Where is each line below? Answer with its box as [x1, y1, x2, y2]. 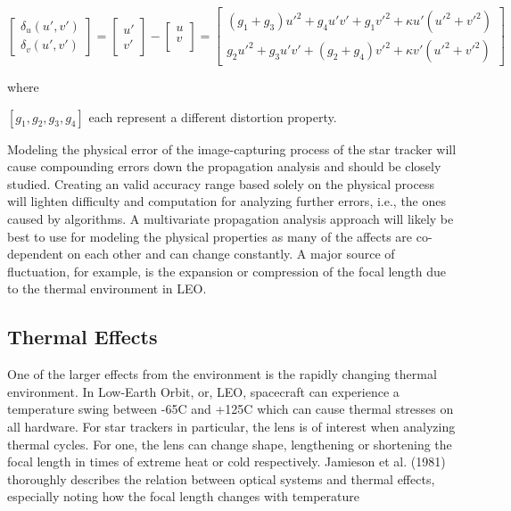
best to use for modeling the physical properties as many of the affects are [7, 227, 413, 245]
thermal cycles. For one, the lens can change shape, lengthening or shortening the [7, 434, 452, 453]
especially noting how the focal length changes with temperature [7, 487, 359, 506]
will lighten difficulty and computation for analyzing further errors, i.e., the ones [7, 192, 446, 210]
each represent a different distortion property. [88, 107, 337, 126]
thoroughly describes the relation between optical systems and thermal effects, [7, 469, 435, 488]
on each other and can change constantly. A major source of [67, 244, 395, 263]
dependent [7, 244, 64, 263]
